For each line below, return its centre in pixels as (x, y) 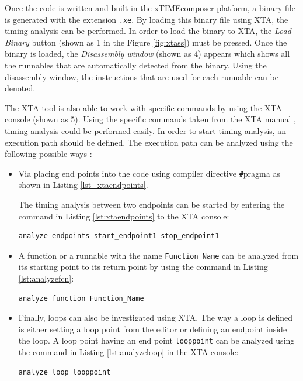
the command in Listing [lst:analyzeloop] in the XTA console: (128, 352)
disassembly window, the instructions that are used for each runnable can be (142, 76)
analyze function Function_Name (81, 298)
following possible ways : (48, 154)
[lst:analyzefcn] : (46, 278)
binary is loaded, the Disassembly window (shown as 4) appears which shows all (147, 54)
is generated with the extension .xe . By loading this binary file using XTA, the (147, 19)
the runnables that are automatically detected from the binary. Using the (136, 65)
